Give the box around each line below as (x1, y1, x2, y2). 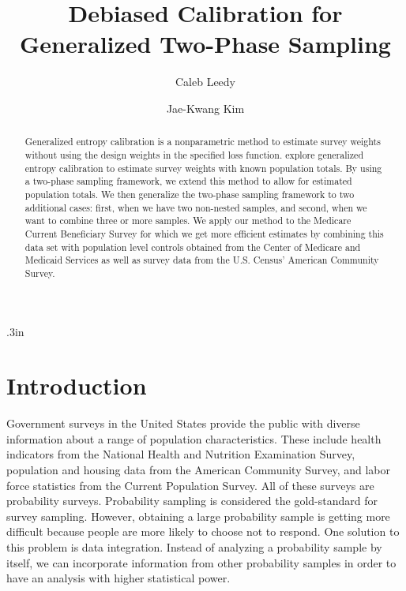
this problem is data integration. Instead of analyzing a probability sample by (6, 538, 382, 555)
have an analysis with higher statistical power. (6, 570, 231, 586)
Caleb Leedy (175, 73, 236, 90)
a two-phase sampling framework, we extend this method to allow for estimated (24, 174, 352, 188)
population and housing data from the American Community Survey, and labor (6, 462, 391, 478)
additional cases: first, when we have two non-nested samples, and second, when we (24, 200, 367, 214)
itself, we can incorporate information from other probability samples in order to (6, 554, 397, 570)
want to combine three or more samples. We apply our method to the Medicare (24, 214, 351, 227)
